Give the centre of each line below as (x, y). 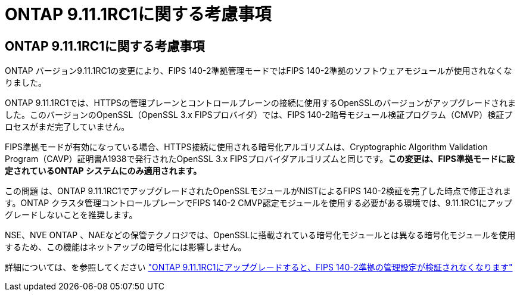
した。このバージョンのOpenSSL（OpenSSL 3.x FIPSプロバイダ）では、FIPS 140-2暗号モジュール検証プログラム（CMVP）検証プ (259, 115)
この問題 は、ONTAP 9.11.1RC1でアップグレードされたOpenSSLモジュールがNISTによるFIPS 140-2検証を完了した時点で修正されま (258, 191)
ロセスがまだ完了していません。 (67, 127)
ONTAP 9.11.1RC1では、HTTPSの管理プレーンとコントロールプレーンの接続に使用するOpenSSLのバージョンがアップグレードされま (260, 103)
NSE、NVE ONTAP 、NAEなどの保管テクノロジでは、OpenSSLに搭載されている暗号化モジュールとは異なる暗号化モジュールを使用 (260, 235)
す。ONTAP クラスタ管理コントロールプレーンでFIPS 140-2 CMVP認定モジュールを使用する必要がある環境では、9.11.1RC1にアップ (259, 203)
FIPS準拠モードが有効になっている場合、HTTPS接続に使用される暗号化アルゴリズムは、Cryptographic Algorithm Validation (246, 147)
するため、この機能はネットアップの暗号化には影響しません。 (126, 247)
